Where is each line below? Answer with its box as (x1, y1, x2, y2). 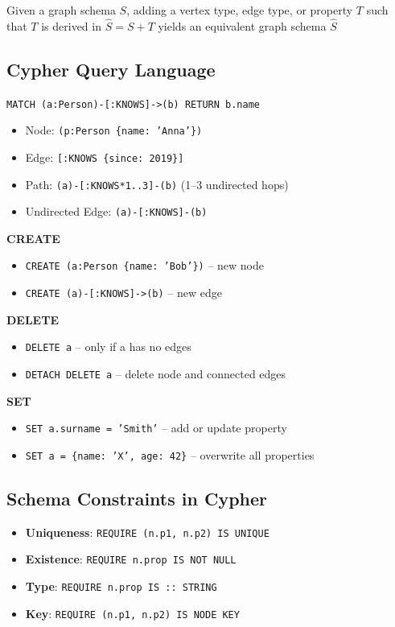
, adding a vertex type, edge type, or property (126, 2, 353, 18)
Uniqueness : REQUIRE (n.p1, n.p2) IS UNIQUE (25, 523, 270, 540)
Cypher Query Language (6, 56, 216, 81)
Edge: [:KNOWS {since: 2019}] (25, 148, 184, 165)
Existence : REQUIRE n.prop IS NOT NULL (25, 551, 237, 567)
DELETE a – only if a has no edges (25, 338, 191, 355)
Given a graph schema (6, 2, 116, 18)
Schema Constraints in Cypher (6, 486, 268, 510)
